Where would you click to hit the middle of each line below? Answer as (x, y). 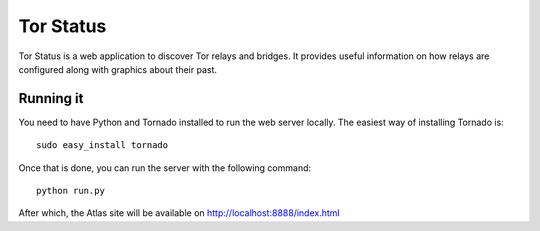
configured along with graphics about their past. (117, 69)
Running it (51, 98)
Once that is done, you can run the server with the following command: (165, 167)
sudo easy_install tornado (102, 145)
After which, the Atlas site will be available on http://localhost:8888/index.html (179, 213)
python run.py (70, 191)
